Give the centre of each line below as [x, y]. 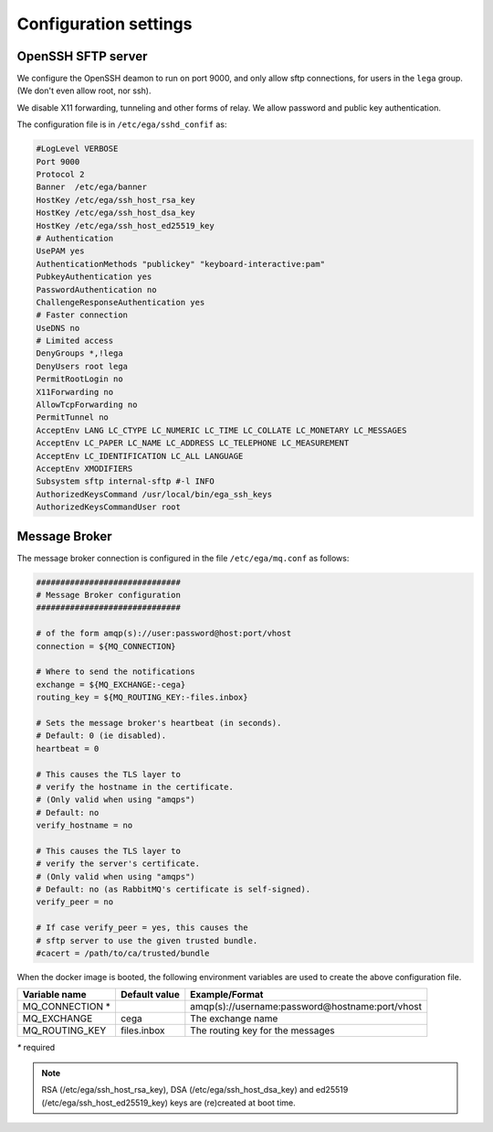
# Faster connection [82, 315]
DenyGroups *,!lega [79, 353]
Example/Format [227, 995]
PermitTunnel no [73, 417]
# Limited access [75, 341]
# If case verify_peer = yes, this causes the [142, 928]
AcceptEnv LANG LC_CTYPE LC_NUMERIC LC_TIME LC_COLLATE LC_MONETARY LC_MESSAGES [221, 430]
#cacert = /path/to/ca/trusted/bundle [123, 953]
